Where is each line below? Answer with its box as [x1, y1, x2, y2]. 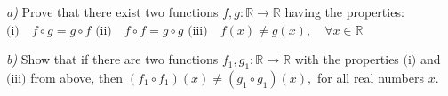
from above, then [30, 68, 124, 86]
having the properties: [284, 3, 404, 20]
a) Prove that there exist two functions [6, 3, 219, 20]
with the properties [294, 50, 399, 68]
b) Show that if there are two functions [6, 50, 219, 68]
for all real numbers [317, 68, 424, 86]
